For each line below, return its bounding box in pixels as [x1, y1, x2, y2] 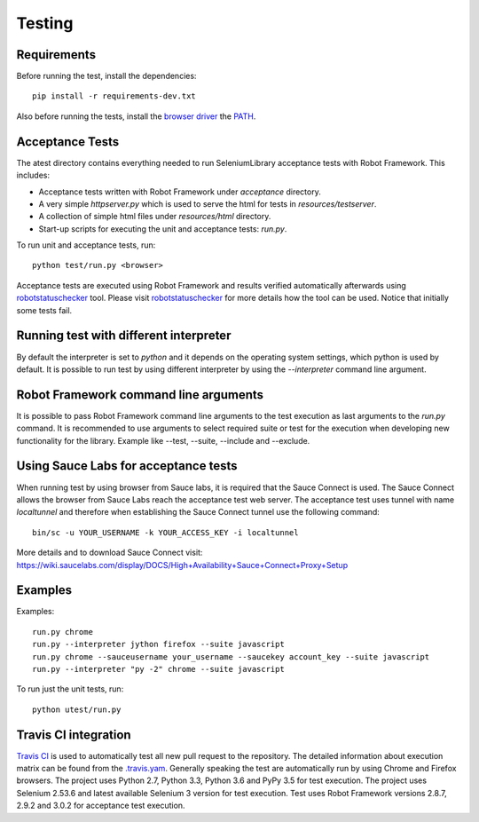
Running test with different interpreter [16, 328, 232, 344]
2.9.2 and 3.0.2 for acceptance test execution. [16, 800, 185, 811]
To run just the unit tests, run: [16, 684, 124, 694]
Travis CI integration [16, 727, 132, 742]
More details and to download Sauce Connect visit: [16, 547, 203, 558]
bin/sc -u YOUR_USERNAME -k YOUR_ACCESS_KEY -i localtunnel [32, 527, 299, 537]
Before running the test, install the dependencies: [16, 71, 197, 82]
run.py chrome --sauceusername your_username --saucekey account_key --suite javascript [32, 652, 430, 661]
